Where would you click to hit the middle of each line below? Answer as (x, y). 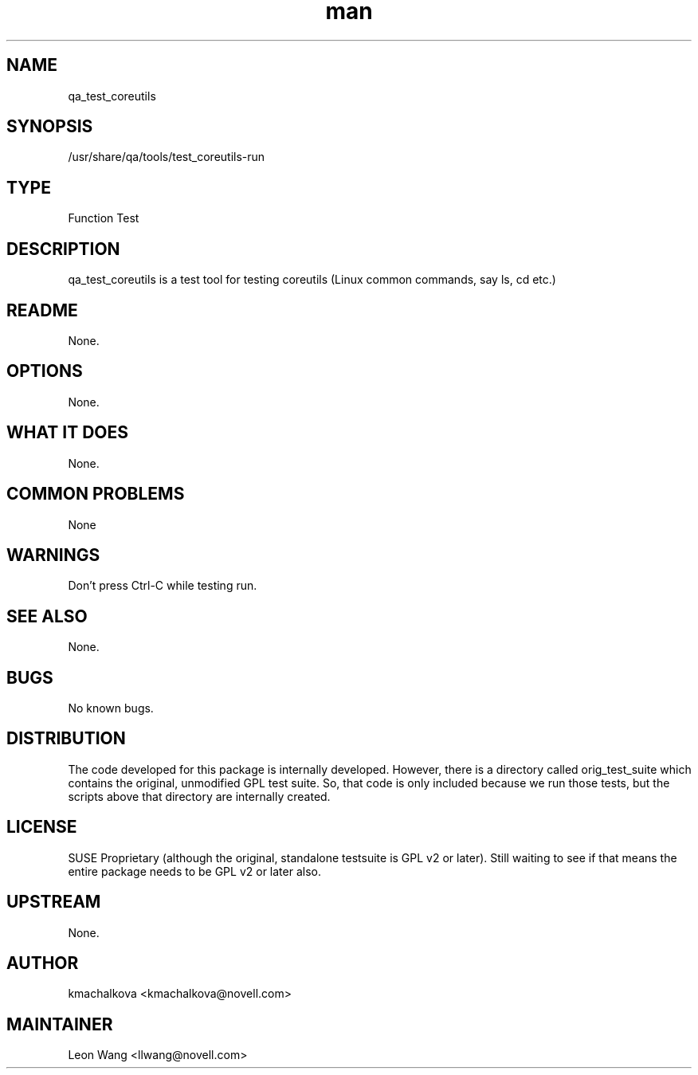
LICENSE (42, 827)
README (42, 310)
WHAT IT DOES (68, 433)
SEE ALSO (47, 616)
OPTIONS (45, 371)
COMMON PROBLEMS (96, 494)
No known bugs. (111, 708)
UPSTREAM (54, 902)
